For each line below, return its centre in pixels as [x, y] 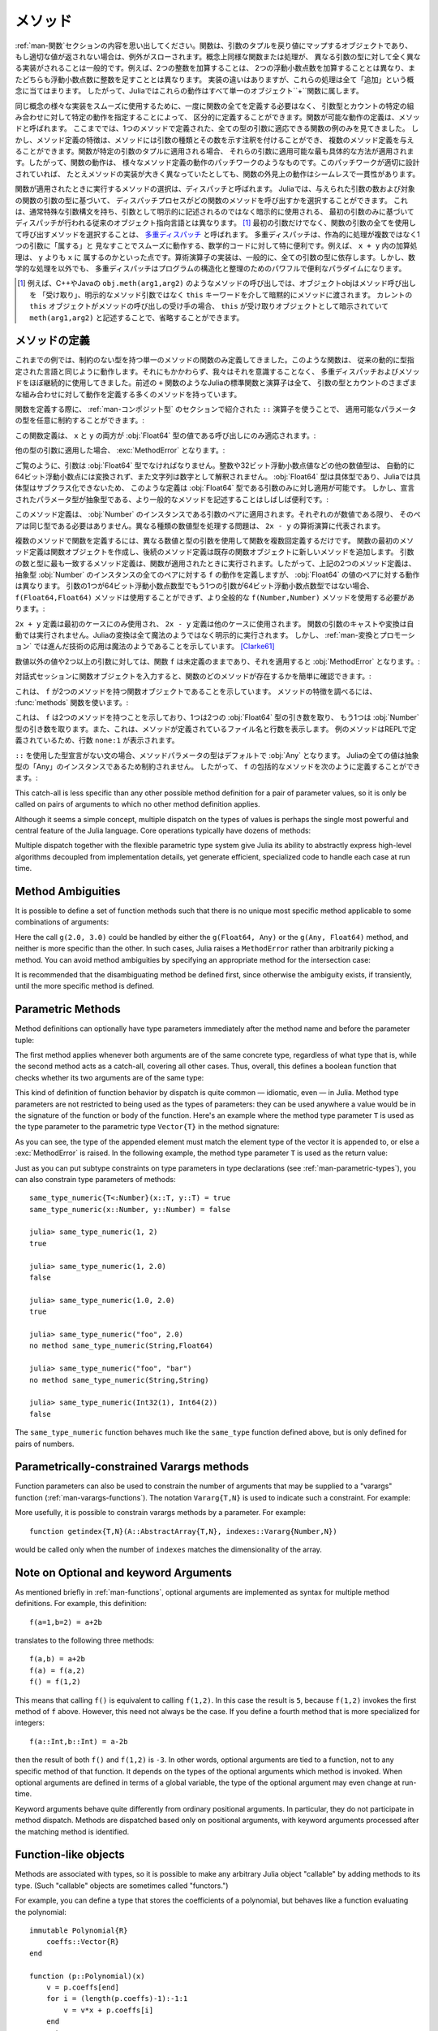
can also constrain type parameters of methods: [95, 1179]
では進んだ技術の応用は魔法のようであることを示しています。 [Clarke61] [154, 647]
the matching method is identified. [72, 1831]
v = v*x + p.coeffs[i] [109, 2010]
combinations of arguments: [62, 922]
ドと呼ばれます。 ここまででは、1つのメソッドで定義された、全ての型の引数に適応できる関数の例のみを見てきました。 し [217, 128]
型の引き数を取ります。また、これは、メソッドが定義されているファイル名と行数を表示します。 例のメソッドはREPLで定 [216, 729]
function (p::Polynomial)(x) [87, 1976]
